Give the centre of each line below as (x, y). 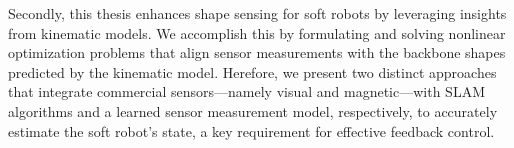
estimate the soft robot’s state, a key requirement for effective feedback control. (251, 130)
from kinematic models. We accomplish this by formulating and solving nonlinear (257, 32)
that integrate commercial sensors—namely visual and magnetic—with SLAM (246, 91)
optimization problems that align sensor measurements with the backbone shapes (257, 52)
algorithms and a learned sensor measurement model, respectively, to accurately (253, 110)
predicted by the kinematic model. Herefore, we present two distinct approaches (252, 71)
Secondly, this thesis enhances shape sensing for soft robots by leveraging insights (257, 13)
